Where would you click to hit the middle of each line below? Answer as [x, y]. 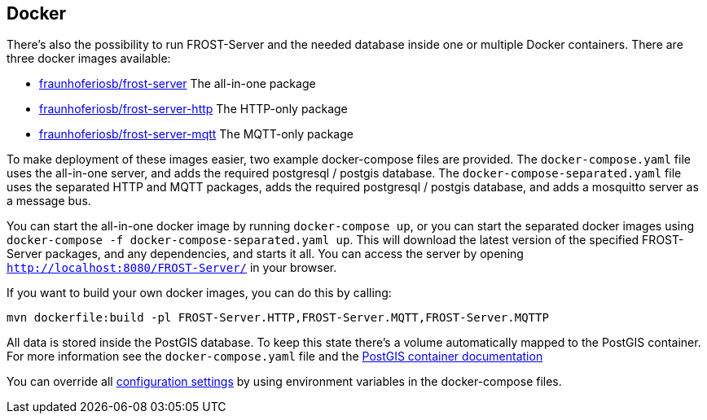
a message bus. [49, 201]
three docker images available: [89, 59]
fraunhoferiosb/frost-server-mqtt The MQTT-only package [196, 134]
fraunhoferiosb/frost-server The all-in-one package [178, 84]
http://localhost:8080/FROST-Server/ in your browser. [172, 268]
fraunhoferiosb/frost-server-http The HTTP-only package [193, 109]
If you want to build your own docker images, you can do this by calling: [199, 293]
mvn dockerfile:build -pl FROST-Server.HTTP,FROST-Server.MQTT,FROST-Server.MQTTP [278, 318]
